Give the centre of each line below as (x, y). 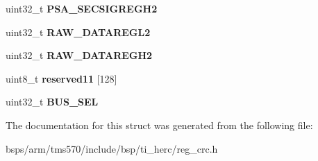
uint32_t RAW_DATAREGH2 (79, 55)
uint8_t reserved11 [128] (61, 78)
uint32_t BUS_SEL (52, 102)
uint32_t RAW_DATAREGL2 (78, 32)
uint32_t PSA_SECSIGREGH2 (82, 8)
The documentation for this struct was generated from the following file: (159, 125)
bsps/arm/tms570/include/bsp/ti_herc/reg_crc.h (112, 148)
